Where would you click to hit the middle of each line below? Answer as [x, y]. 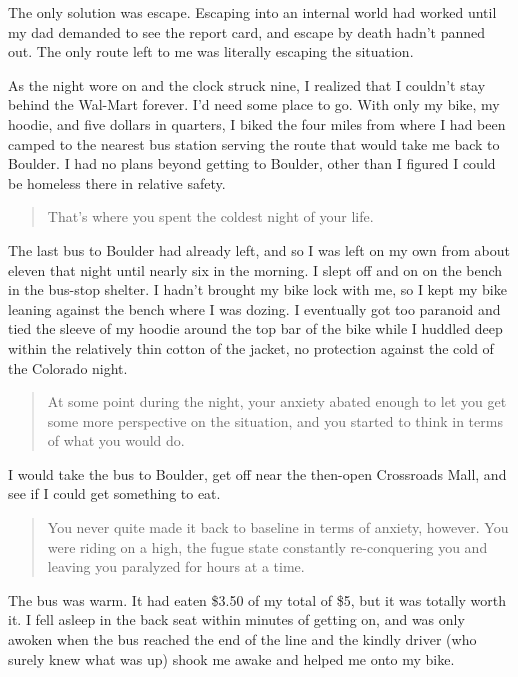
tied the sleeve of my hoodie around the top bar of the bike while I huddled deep [255, 328]
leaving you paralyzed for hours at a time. [176, 566]
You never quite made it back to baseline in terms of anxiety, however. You [278, 527]
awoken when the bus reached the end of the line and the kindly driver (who [242, 639]
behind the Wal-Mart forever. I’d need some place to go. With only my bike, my [254, 104]
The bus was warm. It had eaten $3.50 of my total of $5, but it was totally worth [257, 599]
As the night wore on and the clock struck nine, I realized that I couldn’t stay [247, 84]
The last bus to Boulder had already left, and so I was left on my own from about [259, 249]
